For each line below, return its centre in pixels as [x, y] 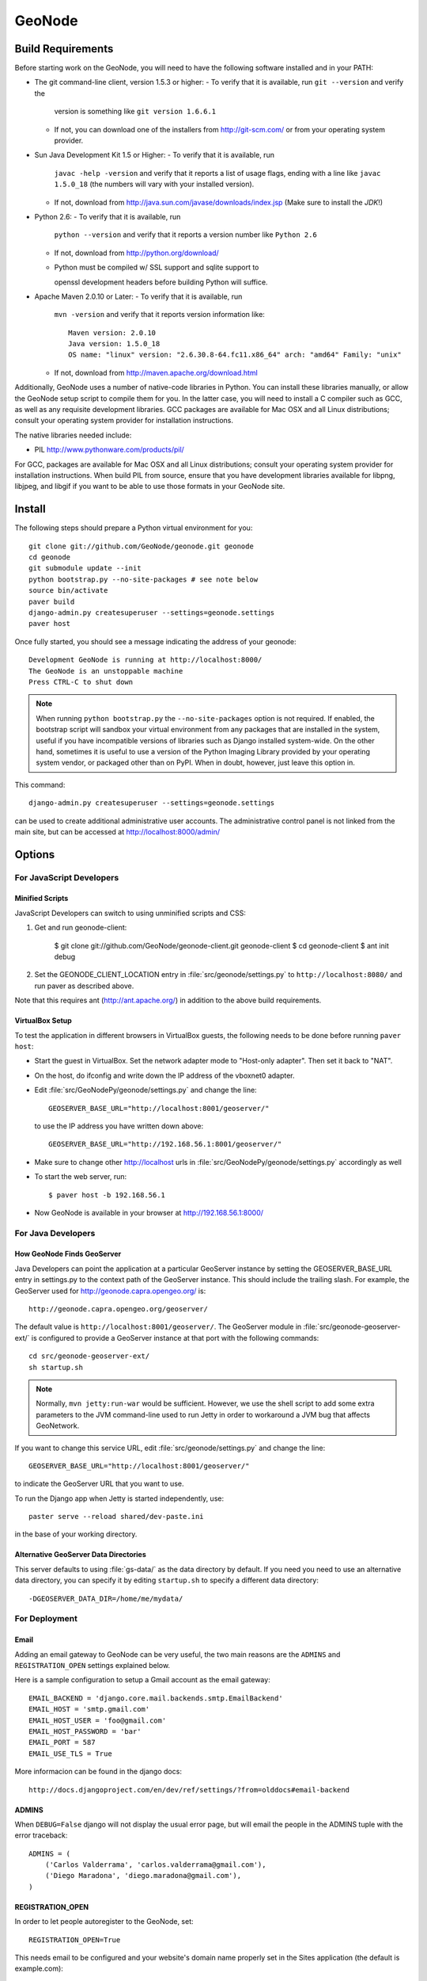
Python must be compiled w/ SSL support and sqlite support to [157, 267]
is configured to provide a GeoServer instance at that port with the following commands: [175, 1338]
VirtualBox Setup [43, 1021]
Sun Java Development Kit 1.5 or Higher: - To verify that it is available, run [154, 155]
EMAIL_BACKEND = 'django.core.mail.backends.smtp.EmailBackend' [156, 1698]
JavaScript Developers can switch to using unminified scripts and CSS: [130, 913]
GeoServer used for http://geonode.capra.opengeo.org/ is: [110, 1291]
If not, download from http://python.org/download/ [136, 253]
